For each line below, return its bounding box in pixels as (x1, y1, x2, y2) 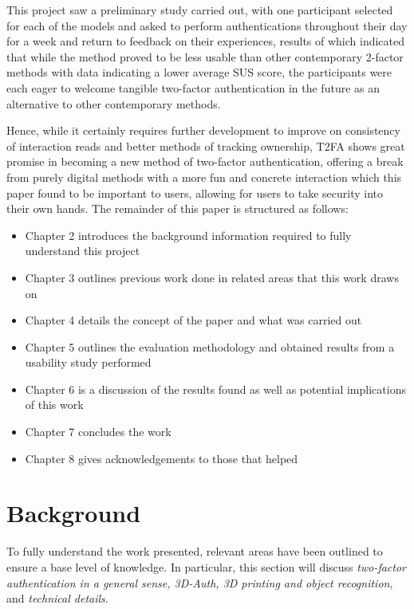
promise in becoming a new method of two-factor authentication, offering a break (6, 153, 404, 170)
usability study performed (25, 354, 152, 371)
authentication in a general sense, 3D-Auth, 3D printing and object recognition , (6, 574, 393, 591)
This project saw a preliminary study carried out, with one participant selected (6, 2, 393, 18)
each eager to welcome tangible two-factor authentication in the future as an (6, 79, 380, 96)
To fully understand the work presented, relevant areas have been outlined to (6, 543, 383, 560)
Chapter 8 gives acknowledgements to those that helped (25, 450, 298, 466)
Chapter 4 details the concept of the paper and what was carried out (25, 312, 362, 328)
